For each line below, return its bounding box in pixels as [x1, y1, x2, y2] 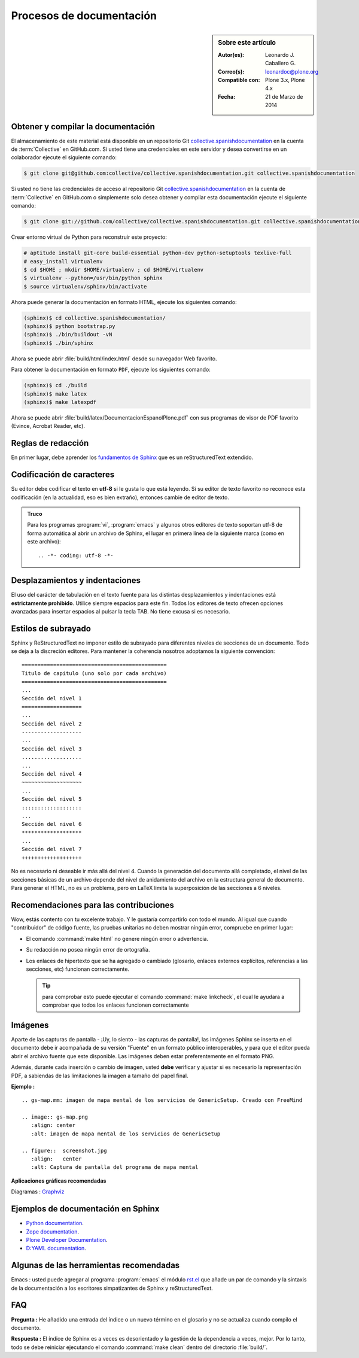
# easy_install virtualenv [23, 258, 103, 265]
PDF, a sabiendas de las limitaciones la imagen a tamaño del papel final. [11, 1072, 188, 1079]
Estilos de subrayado [11, 624, 91, 634]
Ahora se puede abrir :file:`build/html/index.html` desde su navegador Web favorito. [11, 355, 217, 362]
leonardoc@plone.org [265, 68, 319, 75]
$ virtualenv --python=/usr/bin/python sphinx [23, 275, 163, 281]
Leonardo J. [265, 51, 295, 58]
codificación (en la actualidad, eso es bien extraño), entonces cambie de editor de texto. [11, 494, 230, 501]
